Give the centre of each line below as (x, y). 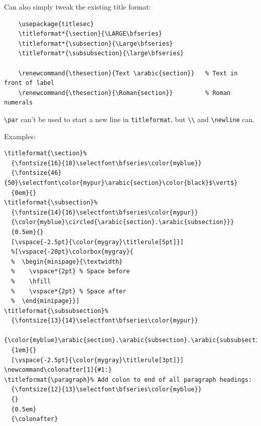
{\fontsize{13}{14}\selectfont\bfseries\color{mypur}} (105, 321)
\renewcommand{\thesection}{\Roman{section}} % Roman (124, 93)
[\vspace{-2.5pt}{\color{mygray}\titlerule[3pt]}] (97, 360)
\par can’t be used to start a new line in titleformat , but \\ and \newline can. (129, 119)
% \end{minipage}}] (45, 301)
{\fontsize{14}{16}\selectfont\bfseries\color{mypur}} (105, 212)
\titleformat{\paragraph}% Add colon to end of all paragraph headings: (128, 380)
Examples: (20, 136)
